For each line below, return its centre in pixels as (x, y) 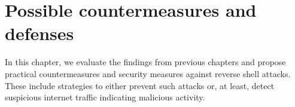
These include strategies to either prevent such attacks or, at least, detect (140, 85)
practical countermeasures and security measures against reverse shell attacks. (148, 73)
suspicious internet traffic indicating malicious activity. (105, 97)
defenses (39, 33)
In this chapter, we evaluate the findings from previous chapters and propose (145, 62)
